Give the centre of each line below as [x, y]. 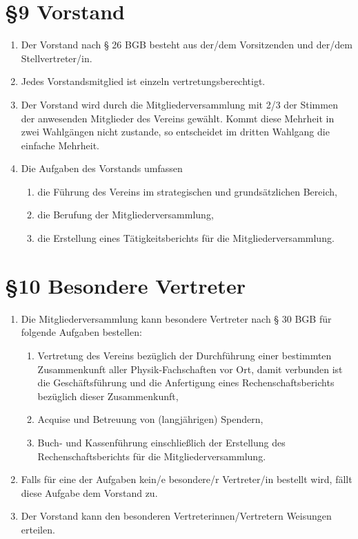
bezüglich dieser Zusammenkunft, [108, 396]
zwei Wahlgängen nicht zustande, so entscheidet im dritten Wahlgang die [175, 132]
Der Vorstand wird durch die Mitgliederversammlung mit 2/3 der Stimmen [179, 104]
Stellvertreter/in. [57, 58]
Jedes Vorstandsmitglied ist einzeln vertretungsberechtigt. [143, 81]
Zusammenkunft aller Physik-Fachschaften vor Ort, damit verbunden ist [190, 369]
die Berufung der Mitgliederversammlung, [126, 215]
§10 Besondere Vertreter [125, 285]
